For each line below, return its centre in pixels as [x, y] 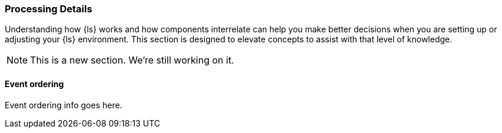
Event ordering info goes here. [64, 105]
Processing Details [49, 9]
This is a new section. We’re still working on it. [132, 60]
